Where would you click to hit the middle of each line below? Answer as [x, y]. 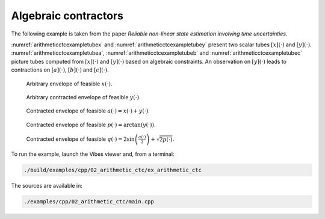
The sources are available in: [47, 186]
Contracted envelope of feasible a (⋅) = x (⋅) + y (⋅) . [88, 111]
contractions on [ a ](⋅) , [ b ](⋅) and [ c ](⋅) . [60, 70]
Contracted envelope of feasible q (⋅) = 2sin [80, 139]
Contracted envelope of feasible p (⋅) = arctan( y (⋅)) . [91, 125]
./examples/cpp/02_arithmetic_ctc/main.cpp [89, 202]
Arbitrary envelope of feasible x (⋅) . [69, 84]
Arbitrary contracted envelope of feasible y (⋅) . [83, 97]
